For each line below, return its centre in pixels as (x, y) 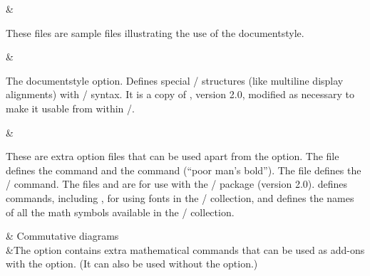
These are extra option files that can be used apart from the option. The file (173, 156)
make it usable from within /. (70, 108)
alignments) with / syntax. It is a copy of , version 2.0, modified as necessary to (180, 94)
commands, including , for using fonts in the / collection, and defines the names (180, 197)
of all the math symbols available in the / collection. (120, 212)
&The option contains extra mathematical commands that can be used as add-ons (185, 249)
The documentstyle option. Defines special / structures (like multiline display (175, 80)
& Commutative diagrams (62, 236)
